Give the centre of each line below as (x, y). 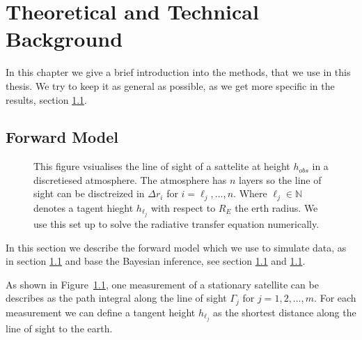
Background (64, 39)
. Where (250, 193)
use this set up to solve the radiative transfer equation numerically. (176, 224)
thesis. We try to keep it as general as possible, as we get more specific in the (170, 85)
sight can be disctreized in (89, 193)
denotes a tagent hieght (84, 207)
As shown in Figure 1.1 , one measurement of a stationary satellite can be (162, 284)
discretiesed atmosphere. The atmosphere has (130, 179)
